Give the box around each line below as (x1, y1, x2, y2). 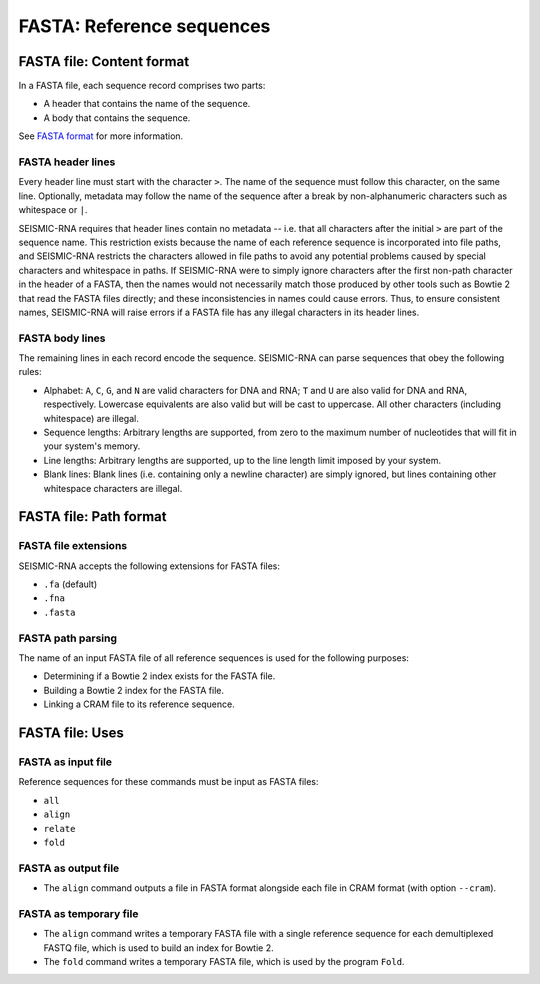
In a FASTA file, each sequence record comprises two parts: (18, 80, 266, 92)
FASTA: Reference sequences (18, 15, 271, 37)
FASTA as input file (18, 755, 112, 769)
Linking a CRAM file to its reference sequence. (43, 698, 235, 710)
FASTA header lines (18, 155, 116, 169)
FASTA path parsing (18, 631, 118, 645)
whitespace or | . (18, 204, 88, 216)
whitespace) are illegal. (43, 412, 139, 424)
